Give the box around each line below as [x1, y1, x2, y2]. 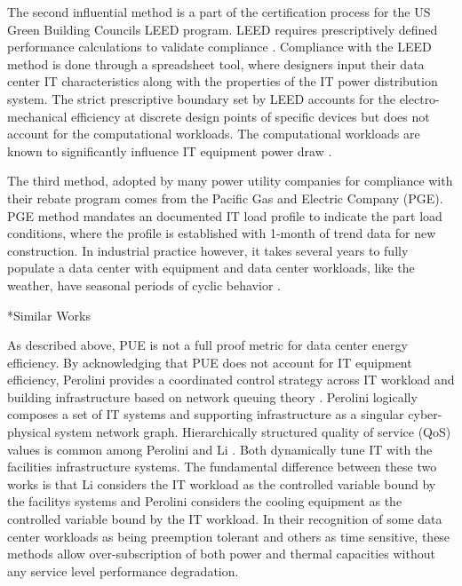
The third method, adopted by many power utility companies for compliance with [7, 171, 453, 190]
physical [7, 423, 52, 441]
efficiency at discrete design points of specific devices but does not [70, 107, 430, 125]
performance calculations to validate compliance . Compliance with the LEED [7, 37, 432, 56]
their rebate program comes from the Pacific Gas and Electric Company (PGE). [7, 188, 443, 207]
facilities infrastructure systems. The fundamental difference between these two [7, 457, 437, 476]
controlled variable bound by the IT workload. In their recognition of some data [7, 510, 442, 528]
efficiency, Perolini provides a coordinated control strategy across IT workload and [7, 370, 455, 389]
